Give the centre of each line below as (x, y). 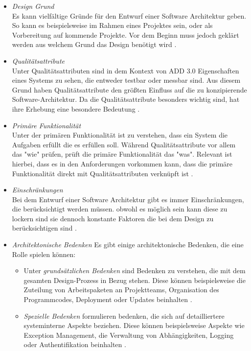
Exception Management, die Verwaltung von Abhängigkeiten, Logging (129, 335)
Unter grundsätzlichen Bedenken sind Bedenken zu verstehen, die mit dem (135, 270)
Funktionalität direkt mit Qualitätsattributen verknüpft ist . (103, 173)
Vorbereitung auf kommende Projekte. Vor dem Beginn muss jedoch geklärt (125, 35)
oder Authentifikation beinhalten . (75, 344)
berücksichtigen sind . (44, 228)
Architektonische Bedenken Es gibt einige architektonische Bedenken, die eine (128, 245)
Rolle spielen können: (44, 254)
